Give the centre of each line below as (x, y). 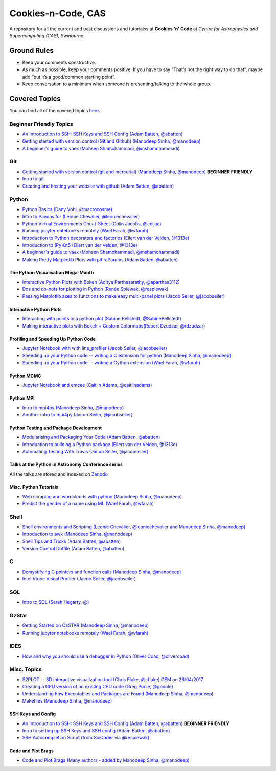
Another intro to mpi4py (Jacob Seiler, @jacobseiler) (77, 414)
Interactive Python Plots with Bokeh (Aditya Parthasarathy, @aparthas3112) (101, 282)
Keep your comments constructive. (59, 62)
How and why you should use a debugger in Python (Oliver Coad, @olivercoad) (106, 656)
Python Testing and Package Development (56, 428)
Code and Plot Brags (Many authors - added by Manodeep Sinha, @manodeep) (106, 760)
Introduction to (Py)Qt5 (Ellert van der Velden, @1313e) (80, 245)
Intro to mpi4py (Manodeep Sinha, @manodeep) (73, 407)
